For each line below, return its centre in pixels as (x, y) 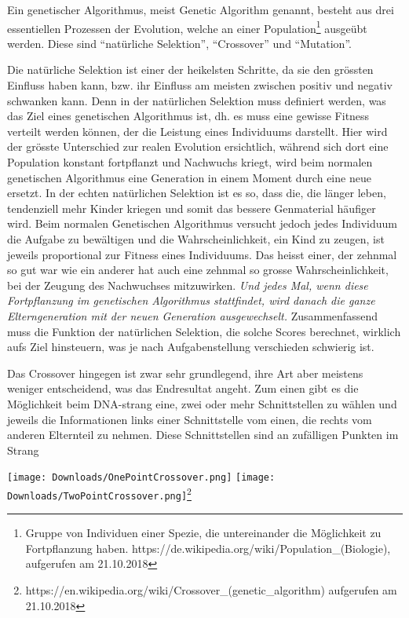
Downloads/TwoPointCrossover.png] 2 (99, 493)
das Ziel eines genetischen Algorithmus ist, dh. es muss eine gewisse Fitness (188, 116)
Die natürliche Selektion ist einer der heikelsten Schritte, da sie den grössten (190, 69)
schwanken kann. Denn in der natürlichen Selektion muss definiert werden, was (197, 100)
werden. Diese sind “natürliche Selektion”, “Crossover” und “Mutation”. (179, 43)
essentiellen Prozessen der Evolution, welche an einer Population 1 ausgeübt (187, 27)
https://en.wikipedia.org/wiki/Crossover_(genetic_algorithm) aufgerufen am (211, 590)
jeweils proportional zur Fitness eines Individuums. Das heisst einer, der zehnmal (202, 254)
